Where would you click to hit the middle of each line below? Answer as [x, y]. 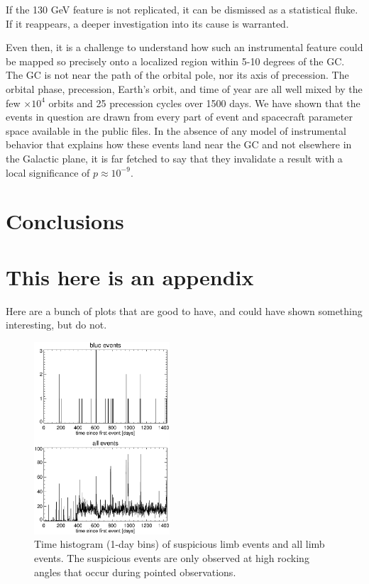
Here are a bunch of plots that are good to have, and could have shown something [184, 310]
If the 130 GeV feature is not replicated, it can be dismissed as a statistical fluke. [182, 9]
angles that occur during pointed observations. [135, 572]
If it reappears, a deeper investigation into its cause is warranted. [147, 23]
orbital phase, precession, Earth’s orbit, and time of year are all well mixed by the [184, 88]
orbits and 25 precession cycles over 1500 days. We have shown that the [204, 103]
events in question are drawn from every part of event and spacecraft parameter [179, 117]
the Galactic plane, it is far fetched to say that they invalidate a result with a [174, 158]
